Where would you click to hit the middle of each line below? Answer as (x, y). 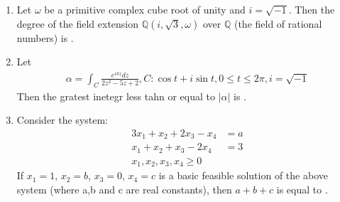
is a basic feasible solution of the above (243, 175)
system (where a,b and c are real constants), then (124, 189)
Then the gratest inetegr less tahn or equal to (116, 96)
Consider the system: (62, 120)
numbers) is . (45, 37)
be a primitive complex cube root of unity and (145, 9)
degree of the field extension (78, 23)
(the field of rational (278, 23)
